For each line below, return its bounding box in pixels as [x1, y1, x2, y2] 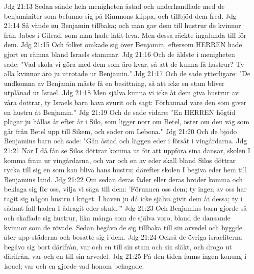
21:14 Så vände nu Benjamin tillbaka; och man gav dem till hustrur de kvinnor [4, 20, 241, 30]
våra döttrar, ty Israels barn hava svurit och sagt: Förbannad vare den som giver [4, 97, 247, 107]
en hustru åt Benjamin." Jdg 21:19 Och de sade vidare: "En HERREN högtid [4, 107, 236, 117]
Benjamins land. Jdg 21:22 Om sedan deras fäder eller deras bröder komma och [4, 174, 243, 184]
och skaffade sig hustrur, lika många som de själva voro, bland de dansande [4, 213, 230, 223]
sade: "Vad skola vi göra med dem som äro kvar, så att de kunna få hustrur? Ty [4, 58, 244, 69]
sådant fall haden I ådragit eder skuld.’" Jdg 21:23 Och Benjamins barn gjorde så [4, 203, 247, 213]
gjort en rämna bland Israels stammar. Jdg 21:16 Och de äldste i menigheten [4, 49, 235, 59]
